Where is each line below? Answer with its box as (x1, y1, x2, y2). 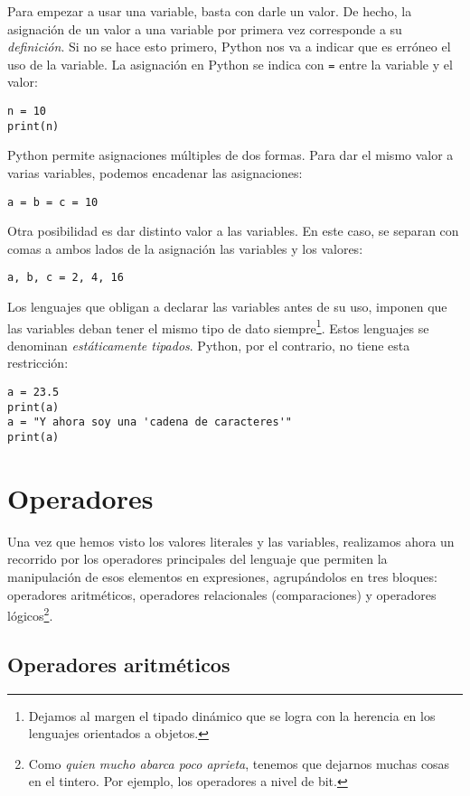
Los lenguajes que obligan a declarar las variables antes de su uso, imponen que (7, 297, 447, 316)
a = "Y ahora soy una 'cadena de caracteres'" (7, 416, 292, 429)
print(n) (7, 119, 60, 133)
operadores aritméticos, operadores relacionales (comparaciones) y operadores (7, 585, 437, 604)
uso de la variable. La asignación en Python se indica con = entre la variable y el (7, 54, 453, 73)
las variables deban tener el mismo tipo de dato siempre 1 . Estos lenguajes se (7, 315, 429, 337)
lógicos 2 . (7, 604, 53, 624)
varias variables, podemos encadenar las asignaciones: (7, 163, 303, 182)
